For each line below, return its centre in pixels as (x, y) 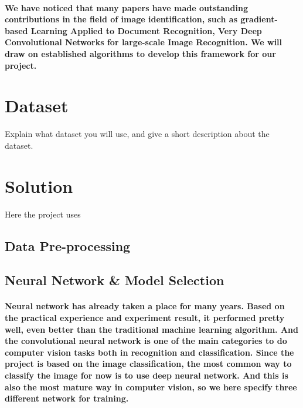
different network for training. (67, 398)
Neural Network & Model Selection (115, 280)
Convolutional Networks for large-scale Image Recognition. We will (144, 42)
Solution (39, 185)
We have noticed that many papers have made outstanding (126, 7)
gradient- (259, 19)
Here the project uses (43, 214)
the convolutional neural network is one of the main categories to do (146, 341)
